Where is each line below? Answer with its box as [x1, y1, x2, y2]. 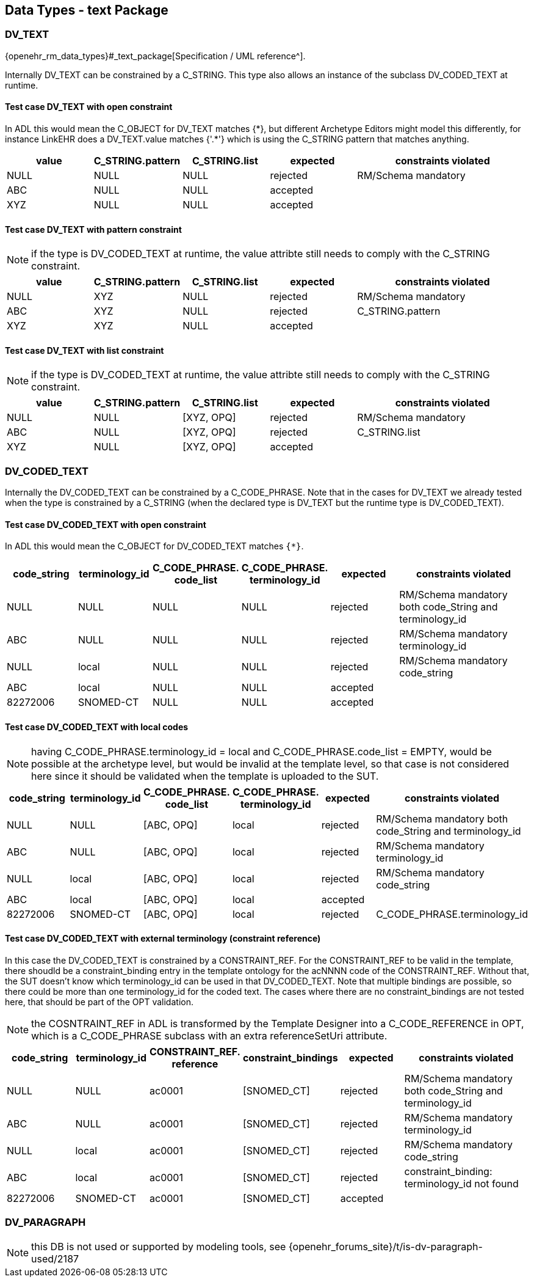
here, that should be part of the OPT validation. [5, 996, 193, 1007]
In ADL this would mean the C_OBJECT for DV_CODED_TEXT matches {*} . [5, 541, 304, 552]
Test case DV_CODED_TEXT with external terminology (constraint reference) [5, 933, 321, 944]
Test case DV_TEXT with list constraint [5, 345, 164, 356]
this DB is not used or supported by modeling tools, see [31, 1240, 286, 1253]
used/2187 [31, 1252, 79, 1265]
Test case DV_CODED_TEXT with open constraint [5, 519, 206, 530]
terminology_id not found [404, 1177, 519, 1190]
